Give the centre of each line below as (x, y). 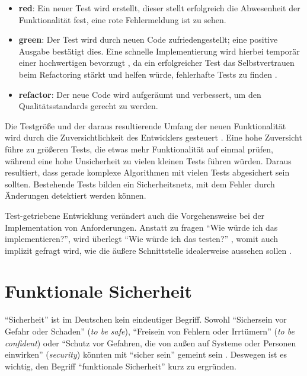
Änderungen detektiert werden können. (76, 195)
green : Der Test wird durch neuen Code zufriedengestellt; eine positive (148, 39)
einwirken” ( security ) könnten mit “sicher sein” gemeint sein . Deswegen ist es (146, 354)
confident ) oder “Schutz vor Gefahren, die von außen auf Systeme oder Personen (151, 342)
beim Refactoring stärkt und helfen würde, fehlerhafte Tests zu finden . (148, 74)
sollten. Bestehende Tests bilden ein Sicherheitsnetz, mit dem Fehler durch (140, 184)
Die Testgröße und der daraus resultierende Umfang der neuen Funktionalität (145, 125)
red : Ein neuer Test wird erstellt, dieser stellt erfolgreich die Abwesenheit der (159, 8)
